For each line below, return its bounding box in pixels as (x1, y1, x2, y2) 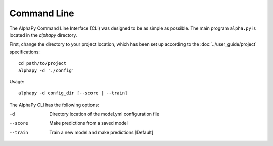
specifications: (9, 48, 40, 55)
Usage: (9, 78, 25, 84)
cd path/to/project (18, 61, 67, 66)
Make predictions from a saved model (49, 120, 128, 126)
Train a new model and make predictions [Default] (49, 129, 154, 135)
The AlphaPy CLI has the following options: (9, 102, 99, 108)
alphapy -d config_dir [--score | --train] (18, 90, 128, 96)
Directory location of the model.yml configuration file (49, 111, 159, 117)
